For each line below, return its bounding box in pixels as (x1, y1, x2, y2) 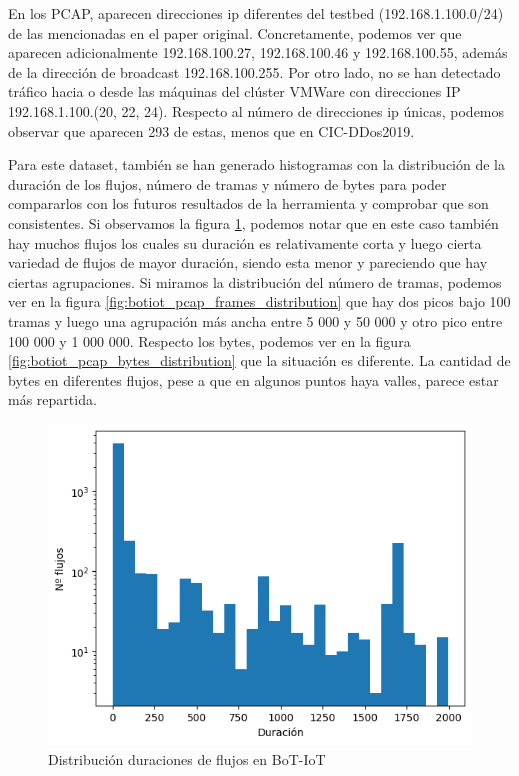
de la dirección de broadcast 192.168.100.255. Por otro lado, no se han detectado (8, 61, 501, 82)
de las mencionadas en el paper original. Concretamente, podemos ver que (8, 22, 462, 43)
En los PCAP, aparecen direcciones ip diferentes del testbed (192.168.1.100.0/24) (8, 3, 504, 23)
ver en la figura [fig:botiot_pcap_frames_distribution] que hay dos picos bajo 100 (8, 291, 511, 312)
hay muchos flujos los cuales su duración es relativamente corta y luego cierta (8, 232, 482, 253)
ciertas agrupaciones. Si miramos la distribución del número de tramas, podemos (8, 271, 502, 292)
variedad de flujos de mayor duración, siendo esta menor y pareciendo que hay (8, 252, 488, 273)
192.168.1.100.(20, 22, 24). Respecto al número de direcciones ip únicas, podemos (8, 100, 505, 121)
